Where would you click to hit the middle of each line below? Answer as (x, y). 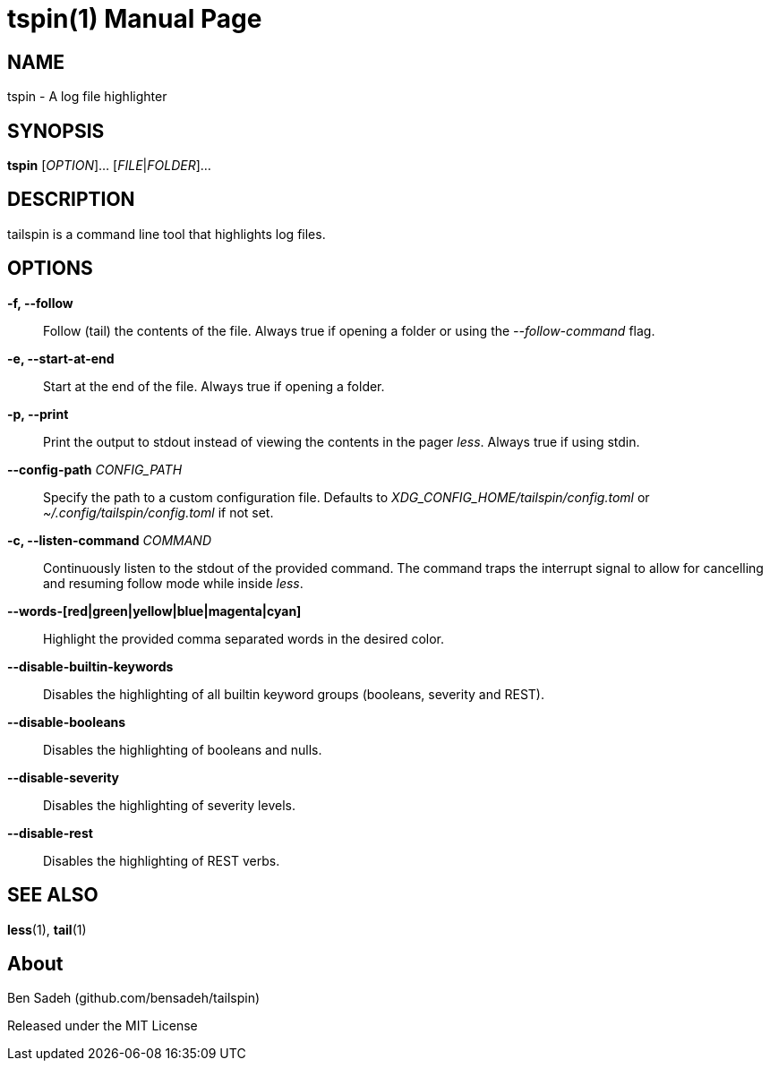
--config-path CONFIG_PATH (95, 469)
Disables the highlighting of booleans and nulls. (183, 749)
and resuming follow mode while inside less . (173, 583)
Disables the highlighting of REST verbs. (162, 860)
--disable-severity (64, 777)
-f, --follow (40, 303)
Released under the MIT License (103, 1026)
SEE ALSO (53, 895)
